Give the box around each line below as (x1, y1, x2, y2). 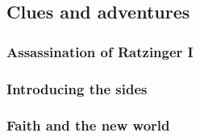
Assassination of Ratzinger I (6, 41, 194, 61)
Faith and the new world (6, 115, 170, 135)
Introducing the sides (6, 78, 148, 98)
